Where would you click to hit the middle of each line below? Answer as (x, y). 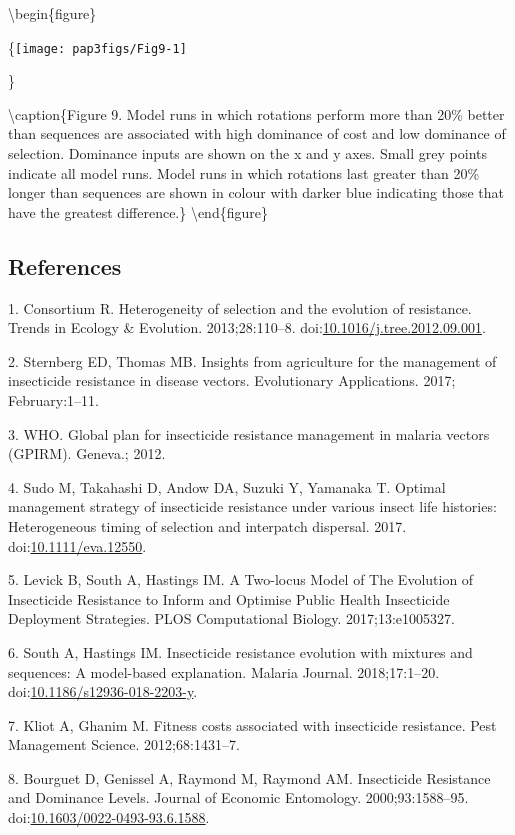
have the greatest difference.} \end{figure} (138, 211)
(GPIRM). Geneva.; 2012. (87, 453)
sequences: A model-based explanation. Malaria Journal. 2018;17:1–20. (224, 671)
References (65, 265)
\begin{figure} (52, 13)
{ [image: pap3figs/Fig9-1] (97, 46)
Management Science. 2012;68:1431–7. (124, 744)
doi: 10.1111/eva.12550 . (77, 545)
